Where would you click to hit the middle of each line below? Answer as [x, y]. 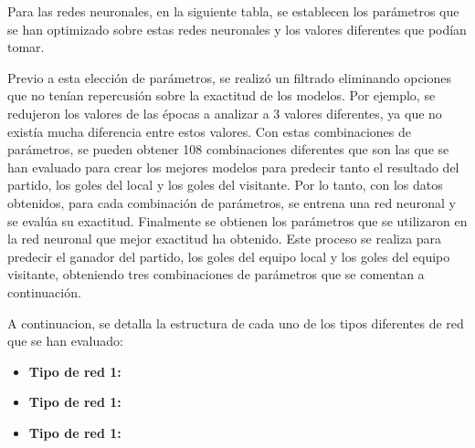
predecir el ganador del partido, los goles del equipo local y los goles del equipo [229, 256]
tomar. [26, 47]
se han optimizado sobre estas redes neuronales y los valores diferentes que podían [237, 29]
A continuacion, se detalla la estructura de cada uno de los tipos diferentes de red [236, 323]
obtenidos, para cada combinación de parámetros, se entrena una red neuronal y [232, 202]
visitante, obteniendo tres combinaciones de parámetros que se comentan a [216, 274]
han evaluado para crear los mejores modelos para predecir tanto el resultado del [233, 167]
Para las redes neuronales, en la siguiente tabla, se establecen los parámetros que [233, 11]
